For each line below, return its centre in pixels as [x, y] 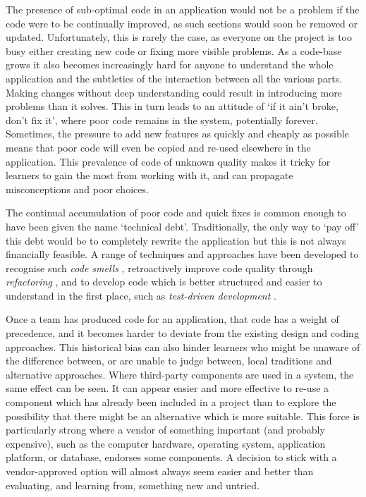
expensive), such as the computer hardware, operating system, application [166, 443]
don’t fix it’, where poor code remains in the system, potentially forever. [162, 119]
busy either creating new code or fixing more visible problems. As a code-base [174, 50]
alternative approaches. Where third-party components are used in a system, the [180, 374]
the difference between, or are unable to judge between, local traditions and [169, 361]
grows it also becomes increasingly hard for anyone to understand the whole [170, 65]
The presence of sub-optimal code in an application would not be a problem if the [183, 9]
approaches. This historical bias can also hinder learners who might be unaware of [183, 346]
